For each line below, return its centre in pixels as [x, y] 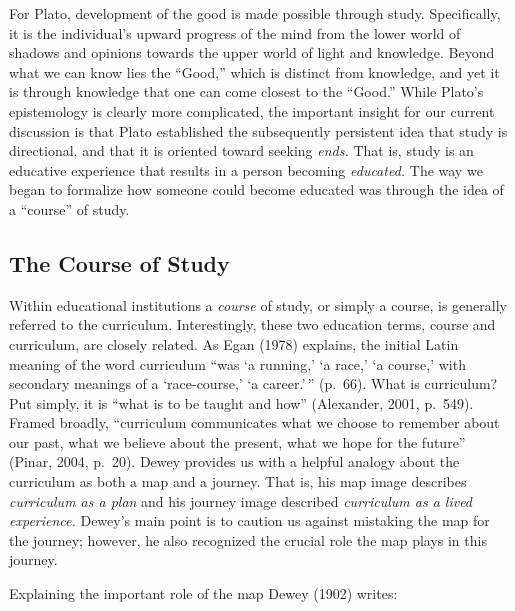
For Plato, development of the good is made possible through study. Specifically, [255, 13]
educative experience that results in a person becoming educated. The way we [246, 169]
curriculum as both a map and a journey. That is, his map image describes [238, 481]
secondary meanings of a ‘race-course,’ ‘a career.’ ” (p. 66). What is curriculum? [253, 383]
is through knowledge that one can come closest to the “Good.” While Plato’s [246, 91]
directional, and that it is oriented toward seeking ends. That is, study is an [241, 150]
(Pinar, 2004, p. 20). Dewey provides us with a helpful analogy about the [234, 461]
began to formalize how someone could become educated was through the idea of [256, 189]
